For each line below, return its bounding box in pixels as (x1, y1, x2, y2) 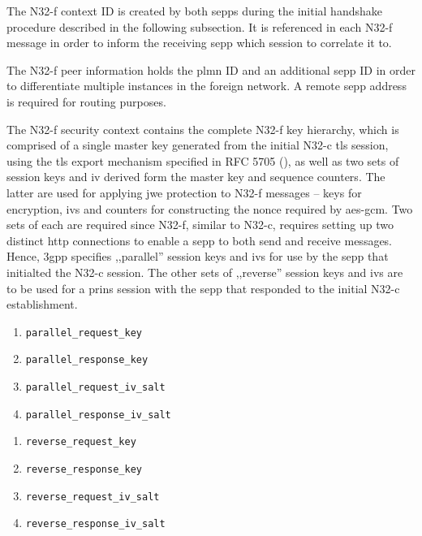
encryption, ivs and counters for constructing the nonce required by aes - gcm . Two (6, 200, 413, 217)
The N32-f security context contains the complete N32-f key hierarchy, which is (6, 120, 399, 137)
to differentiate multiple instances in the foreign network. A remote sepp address (6, 77, 407, 94)
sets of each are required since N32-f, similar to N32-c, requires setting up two (6, 216, 394, 233)
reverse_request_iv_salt (25, 491, 160, 503)
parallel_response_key (25, 354, 149, 366)
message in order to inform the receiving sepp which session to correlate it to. (6, 34, 392, 51)
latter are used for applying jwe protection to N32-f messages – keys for (6, 184, 362, 201)
